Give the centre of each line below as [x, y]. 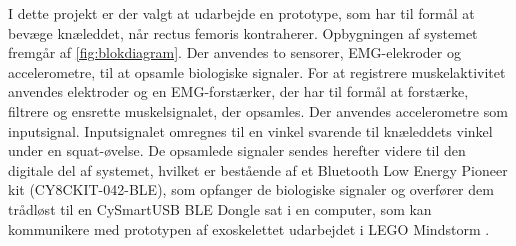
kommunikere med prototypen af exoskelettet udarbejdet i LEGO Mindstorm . [249, 228]
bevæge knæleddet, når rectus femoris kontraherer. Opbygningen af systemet [243, 32]
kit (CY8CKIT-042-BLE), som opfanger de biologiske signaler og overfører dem [251, 189]
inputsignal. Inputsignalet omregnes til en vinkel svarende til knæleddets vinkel [250, 130]
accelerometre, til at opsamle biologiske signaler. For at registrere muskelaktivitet [257, 71]
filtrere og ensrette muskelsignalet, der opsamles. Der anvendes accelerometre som [258, 110]
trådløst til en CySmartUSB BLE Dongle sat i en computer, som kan [220, 208]
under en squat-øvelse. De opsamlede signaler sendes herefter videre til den [237, 150]
